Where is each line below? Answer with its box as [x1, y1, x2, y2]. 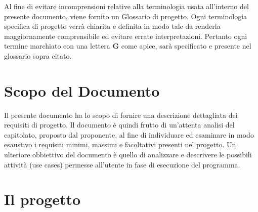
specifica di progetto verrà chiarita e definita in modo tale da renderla [4, 21, 221, 31]
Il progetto [4, 189, 81, 209]
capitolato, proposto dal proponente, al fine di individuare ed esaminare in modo [4, 129, 254, 140]
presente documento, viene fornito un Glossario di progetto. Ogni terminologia [4, 11, 247, 21]
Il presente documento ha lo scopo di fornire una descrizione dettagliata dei [4, 109, 238, 120]
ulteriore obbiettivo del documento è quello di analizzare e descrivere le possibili [4, 149, 252, 160]
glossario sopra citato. [4, 50, 72, 61]
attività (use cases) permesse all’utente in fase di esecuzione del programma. [4, 159, 240, 169]
